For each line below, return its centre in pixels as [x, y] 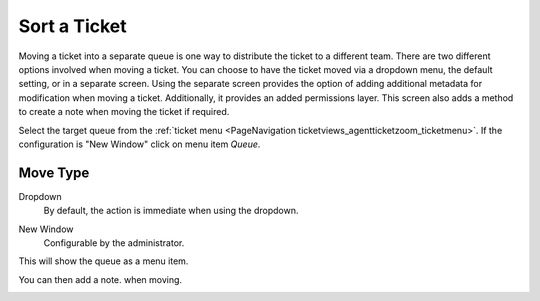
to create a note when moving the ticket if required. [124, 112]
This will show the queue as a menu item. [103, 261]
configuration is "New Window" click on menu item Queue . [139, 144]
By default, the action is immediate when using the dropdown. [171, 211]
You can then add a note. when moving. [100, 279]
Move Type [54, 172]
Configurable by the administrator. [114, 242]
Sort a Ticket [72, 26]
